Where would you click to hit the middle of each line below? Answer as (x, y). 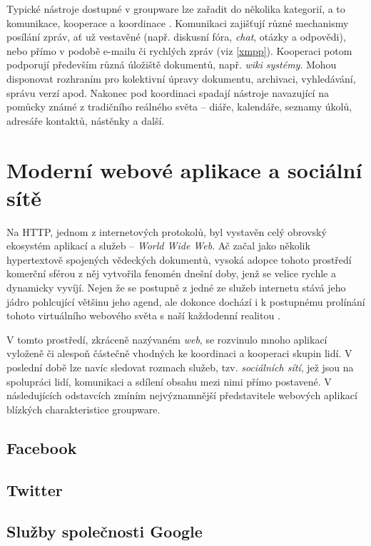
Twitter (35, 489)
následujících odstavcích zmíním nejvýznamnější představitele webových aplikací (182, 395)
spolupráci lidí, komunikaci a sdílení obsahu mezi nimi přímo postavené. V (169, 381)
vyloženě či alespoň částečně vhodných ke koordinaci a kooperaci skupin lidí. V (179, 353)
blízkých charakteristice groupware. (83, 409)
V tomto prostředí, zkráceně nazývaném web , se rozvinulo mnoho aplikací (167, 339)
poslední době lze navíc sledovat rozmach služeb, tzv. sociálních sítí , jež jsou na (180, 367)
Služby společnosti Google (105, 531)
